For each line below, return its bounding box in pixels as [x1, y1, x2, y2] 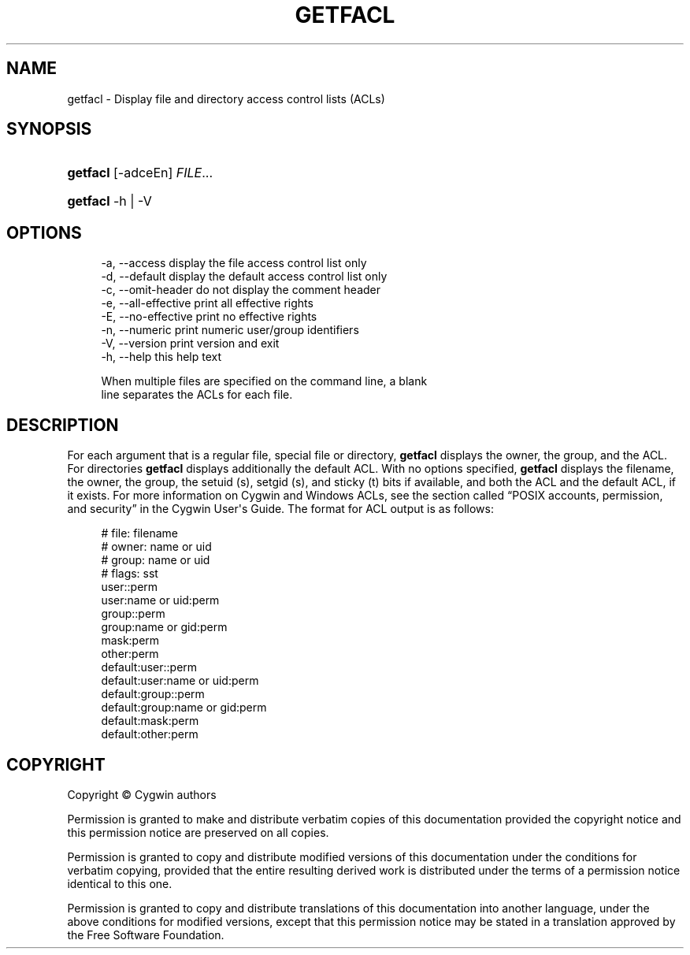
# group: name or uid [101, 553, 210, 567]
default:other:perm [101, 727, 198, 741]
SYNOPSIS [6, 119, 92, 139]
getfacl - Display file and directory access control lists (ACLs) [67, 91, 385, 106]
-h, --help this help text [101, 350, 222, 364]
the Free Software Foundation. [67, 927, 224, 942]
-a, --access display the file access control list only [101, 256, 367, 270]
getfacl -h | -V [67, 193, 152, 210]
